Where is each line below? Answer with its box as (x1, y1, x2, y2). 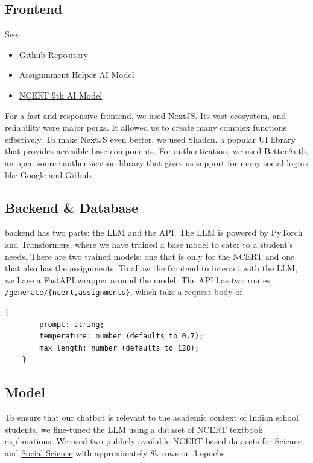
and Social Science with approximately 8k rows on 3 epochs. (5, 446, 227, 459)
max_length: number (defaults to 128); (39, 343, 200, 352)
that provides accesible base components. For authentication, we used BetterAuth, (5, 144, 309, 157)
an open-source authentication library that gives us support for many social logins (5, 156, 308, 169)
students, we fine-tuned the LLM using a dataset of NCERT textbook (5, 423, 263, 435)
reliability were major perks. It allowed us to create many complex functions (5, 121, 287, 134)
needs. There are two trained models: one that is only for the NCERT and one (5, 250, 295, 262)
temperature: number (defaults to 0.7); (39, 332, 204, 341)
